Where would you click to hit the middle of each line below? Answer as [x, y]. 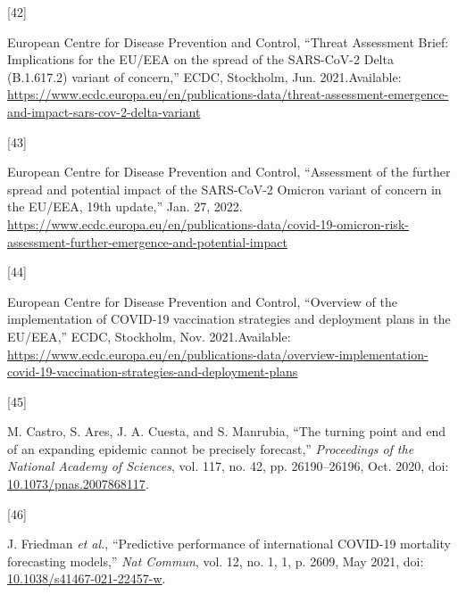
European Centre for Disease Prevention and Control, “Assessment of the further [229, 172]
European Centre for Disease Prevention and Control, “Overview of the [202, 301]
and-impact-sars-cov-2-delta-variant [104, 111]
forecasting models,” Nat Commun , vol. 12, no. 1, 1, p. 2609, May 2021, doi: [216, 561]
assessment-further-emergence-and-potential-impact [147, 241]
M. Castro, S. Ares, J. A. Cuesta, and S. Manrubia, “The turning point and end [227, 431]
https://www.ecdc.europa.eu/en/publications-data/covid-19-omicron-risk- [208, 223]
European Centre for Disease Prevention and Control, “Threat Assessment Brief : [228, 41]
